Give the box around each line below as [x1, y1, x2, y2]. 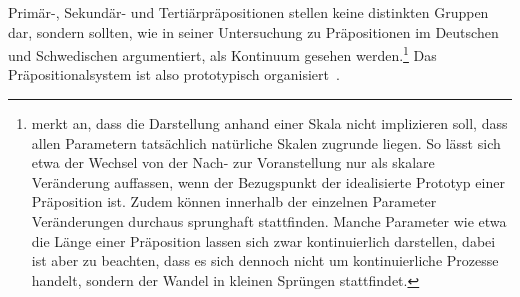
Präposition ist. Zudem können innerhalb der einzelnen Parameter [31, 191, 437, 212]
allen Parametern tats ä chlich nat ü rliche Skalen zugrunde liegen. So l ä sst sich [31, 132, 501, 153]
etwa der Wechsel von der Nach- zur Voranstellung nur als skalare [31, 152, 435, 173]
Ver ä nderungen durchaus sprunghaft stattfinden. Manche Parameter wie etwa [31, 211, 507, 231]
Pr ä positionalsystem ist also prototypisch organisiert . [8, 64, 340, 85]
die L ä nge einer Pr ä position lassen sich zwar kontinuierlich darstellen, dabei [31, 230, 496, 251]
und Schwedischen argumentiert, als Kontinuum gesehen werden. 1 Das [8, 42, 437, 65]
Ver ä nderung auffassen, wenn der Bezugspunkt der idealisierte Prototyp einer [31, 171, 505, 192]
